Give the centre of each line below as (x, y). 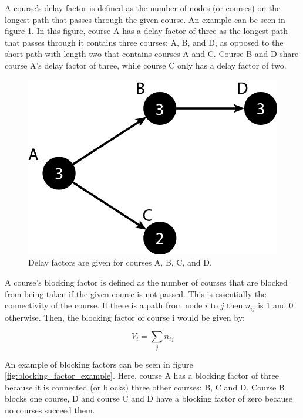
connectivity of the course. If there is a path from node (104, 305)
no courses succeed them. (50, 409)
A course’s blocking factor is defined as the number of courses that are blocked (146, 282)
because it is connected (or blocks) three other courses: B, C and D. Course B (145, 387)
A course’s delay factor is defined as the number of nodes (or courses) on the (143, 8)
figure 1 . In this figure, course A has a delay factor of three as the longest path (147, 31)
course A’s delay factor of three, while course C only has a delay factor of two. (146, 65)
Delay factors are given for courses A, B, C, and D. (120, 262)
